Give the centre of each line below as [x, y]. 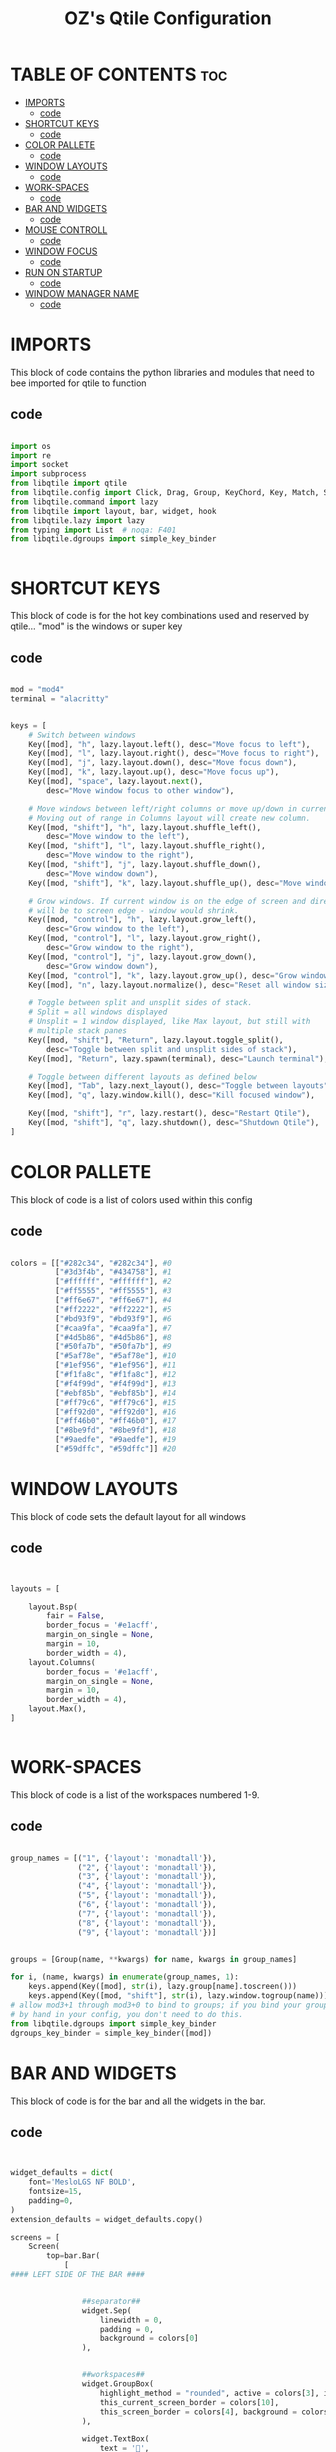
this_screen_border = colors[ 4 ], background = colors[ [216, 2412]
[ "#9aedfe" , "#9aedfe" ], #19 [115, 1440]
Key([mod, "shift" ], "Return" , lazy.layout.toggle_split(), [156, 1040]
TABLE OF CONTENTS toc [119, 74]
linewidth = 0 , [131, 2320]
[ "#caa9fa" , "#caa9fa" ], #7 [113, 1328]
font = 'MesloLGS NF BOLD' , [82, 2182]
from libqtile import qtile [69, 483]
